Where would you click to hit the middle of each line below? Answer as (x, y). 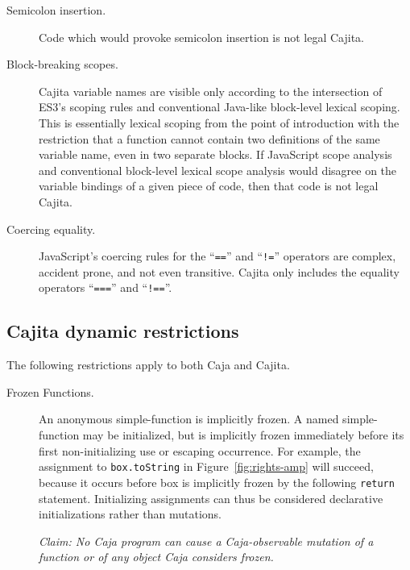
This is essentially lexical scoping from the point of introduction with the (219, 122)
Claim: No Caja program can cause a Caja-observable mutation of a (206, 541)
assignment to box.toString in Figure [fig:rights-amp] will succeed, (206, 466)
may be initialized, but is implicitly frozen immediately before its (243, 435)
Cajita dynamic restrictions (123, 331)
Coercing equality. (51, 229)
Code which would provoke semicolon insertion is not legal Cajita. (201, 37)
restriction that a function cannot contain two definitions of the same (209, 138)
